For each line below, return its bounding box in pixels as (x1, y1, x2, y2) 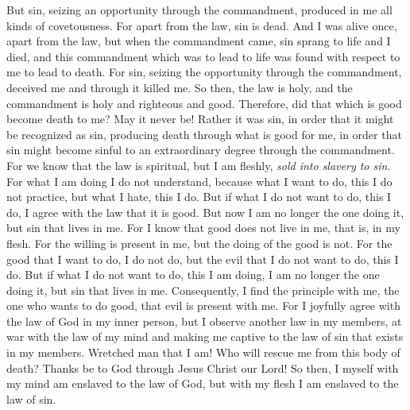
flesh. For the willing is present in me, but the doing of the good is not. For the (6, 234, 393, 251)
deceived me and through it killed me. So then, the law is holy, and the (6, 79, 353, 95)
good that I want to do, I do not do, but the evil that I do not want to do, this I (6, 250, 399, 267)
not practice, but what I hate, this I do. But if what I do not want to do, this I (6, 188, 392, 205)
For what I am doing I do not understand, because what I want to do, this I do (6, 172, 393, 189)
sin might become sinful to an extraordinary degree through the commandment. (6, 141, 395, 158)
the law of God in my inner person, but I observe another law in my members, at (6, 312, 402, 329)
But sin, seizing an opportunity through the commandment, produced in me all (6, 2, 393, 17)
